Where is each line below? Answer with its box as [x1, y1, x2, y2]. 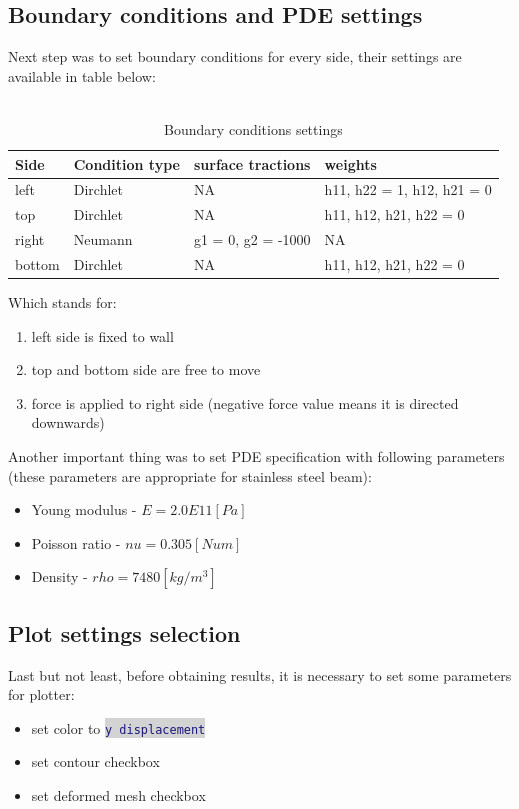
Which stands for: [8, 292, 117, 313]
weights [324, 153, 377, 174]
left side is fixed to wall [31, 325, 174, 346]
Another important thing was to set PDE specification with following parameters [8, 446, 505, 467]
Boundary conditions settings [164, 118, 343, 139]
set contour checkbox [31, 751, 160, 772]
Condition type [73, 153, 180, 174]
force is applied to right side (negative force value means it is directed [31, 392, 459, 413]
